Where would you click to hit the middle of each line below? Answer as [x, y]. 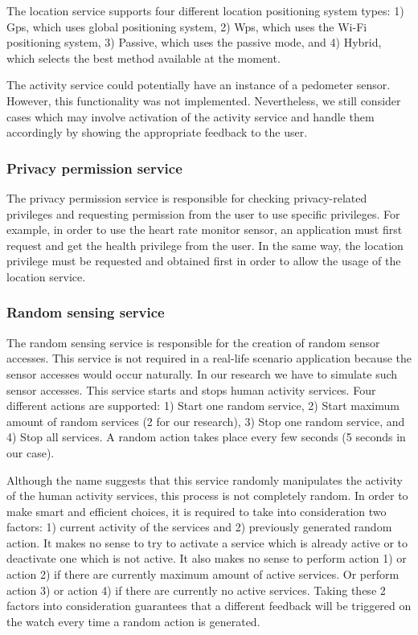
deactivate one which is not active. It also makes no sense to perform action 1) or [207, 558]
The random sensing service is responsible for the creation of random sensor [193, 342]
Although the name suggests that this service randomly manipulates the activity [205, 479]
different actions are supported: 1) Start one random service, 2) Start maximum [203, 406]
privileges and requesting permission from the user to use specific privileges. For [203, 213]
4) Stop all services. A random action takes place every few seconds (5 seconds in [206, 437]
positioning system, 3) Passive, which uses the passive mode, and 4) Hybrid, [194, 42]
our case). [31, 452]
